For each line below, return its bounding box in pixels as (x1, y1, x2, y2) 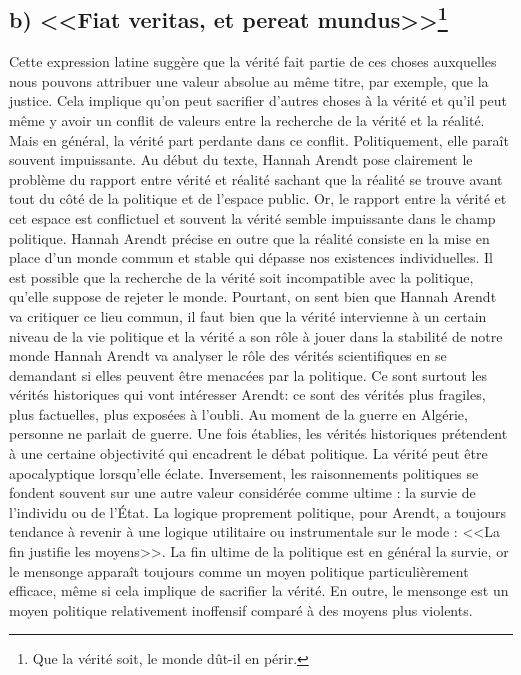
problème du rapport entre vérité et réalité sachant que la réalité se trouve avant (9, 168, 503, 189)
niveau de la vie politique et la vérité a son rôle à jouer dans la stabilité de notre (9, 325, 503, 346)
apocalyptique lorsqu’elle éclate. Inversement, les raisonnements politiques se (9, 462, 479, 483)
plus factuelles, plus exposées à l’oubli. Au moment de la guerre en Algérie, (9, 403, 468, 424)
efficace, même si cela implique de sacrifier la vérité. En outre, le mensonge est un (9, 580, 509, 601)
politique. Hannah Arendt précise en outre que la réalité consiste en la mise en (9, 227, 490, 248)
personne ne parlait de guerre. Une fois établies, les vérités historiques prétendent (9, 423, 508, 444)
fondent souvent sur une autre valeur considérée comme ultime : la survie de (9, 482, 476, 503)
